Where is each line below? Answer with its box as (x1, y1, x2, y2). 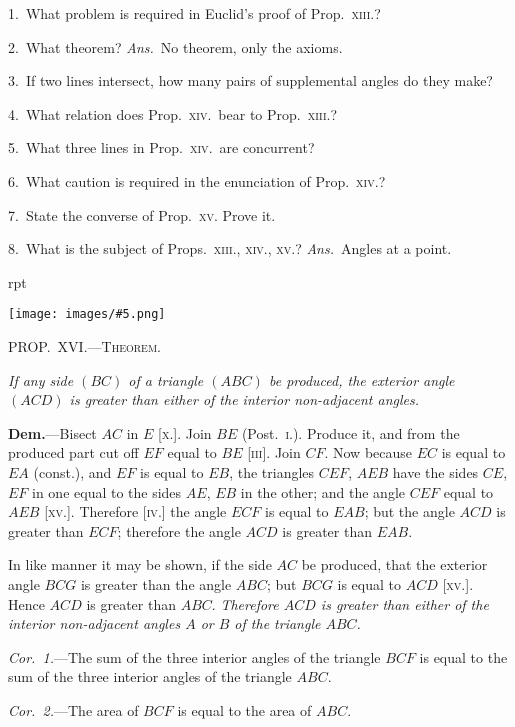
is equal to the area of (177, 699, 312, 720)
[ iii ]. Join (247, 442, 301, 463)
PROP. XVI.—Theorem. (8, 336, 161, 356)
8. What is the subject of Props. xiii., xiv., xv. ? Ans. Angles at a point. (8, 238, 452, 259)
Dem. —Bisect (8, 422, 97, 443)
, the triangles (229, 461, 315, 482)
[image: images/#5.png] (8, 307, 166, 322)
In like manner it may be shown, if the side (8, 554, 272, 575)
